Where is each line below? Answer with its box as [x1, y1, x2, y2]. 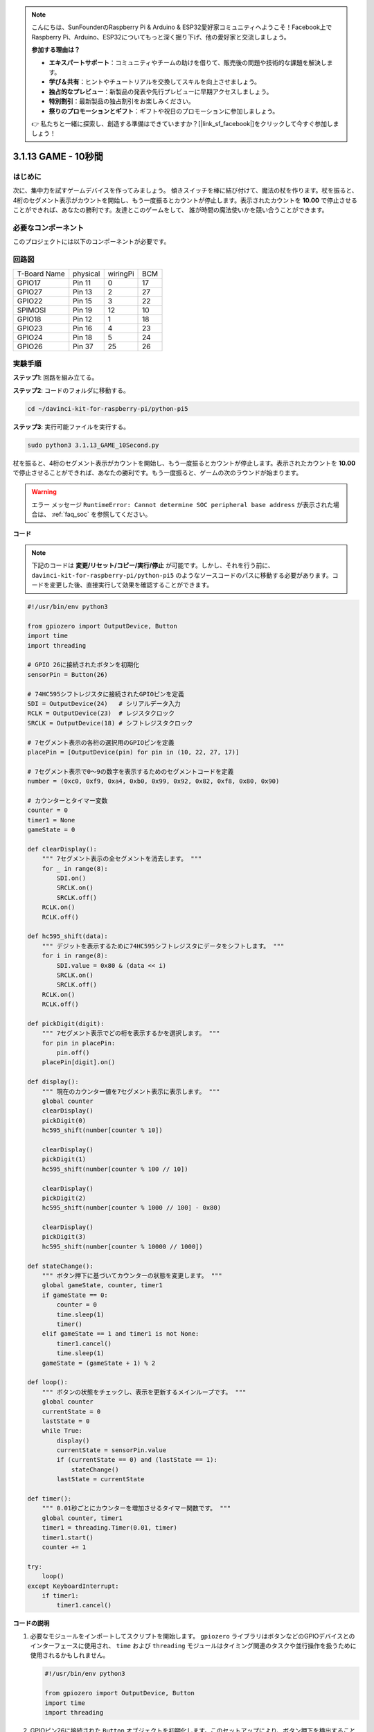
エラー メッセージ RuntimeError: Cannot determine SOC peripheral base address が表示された [31, 500, 334, 509]
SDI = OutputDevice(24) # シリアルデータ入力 [27, 700, 181, 707]
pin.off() [56, 1049, 90, 1057]
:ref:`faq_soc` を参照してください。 [51, 510, 152, 519]
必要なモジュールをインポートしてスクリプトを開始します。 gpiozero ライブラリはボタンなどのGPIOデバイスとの [30, 1632, 355, 1640]
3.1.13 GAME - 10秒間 [12, 151, 104, 163]
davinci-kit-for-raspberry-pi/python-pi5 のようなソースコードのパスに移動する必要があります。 [31, 571, 332, 579]
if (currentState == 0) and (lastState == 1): [56, 1456, 217, 1464]
